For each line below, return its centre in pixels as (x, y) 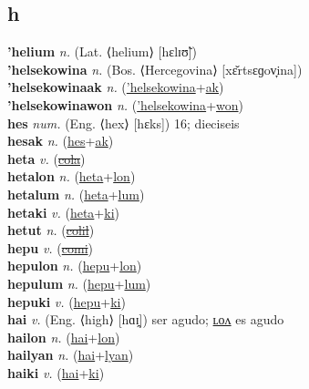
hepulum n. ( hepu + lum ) (79, 283)
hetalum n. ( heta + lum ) (76, 194)
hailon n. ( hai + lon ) (64, 337)
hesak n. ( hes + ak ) (61, 141)
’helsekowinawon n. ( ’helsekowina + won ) (125, 104)
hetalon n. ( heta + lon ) (72, 176)
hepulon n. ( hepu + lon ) (75, 266)
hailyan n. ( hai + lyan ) (71, 355)
